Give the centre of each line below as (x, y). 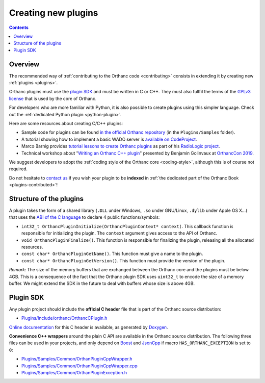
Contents (19, 27)
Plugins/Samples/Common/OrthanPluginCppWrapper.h (77, 359)
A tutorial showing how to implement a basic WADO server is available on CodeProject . (109, 139)
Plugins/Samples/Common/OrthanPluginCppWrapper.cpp (79, 366)
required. (18, 169)
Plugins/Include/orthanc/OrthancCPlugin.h (64, 318)
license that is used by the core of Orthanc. (53, 99)
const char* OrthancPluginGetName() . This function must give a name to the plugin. (112, 254)
